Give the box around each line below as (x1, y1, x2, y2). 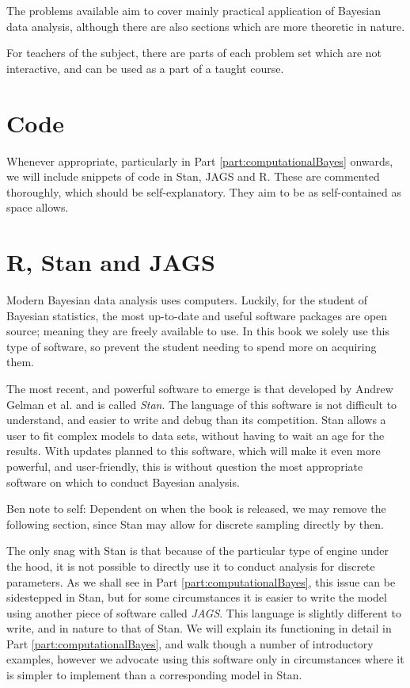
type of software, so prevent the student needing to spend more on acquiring (6, 338, 377, 354)
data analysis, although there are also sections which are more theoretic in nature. (6, 17, 405, 34)
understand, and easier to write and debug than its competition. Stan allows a (6, 411, 386, 428)
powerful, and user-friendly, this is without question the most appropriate (6, 457, 363, 474)
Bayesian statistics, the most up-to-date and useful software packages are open (6, 307, 388, 323)
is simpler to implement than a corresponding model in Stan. (6, 667, 302, 683)
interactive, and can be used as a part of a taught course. (6, 59, 284, 76)
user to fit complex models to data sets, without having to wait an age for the (6, 426, 385, 443)
